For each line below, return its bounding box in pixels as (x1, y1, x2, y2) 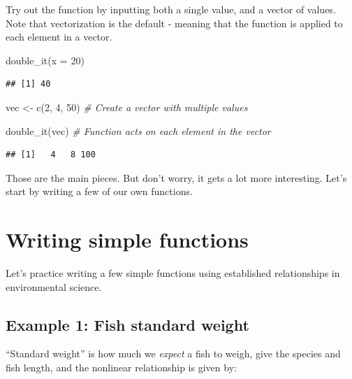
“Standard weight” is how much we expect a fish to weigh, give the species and (6, 346, 341, 361)
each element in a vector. (6, 29, 112, 44)
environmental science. (6, 279, 102, 294)
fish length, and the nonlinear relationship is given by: (6, 360, 237, 375)
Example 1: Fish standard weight (6, 313, 249, 335)
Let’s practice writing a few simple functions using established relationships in (6, 266, 340, 280)
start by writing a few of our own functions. (6, 184, 193, 199)
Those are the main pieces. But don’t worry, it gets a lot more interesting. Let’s (6, 170, 347, 185)
